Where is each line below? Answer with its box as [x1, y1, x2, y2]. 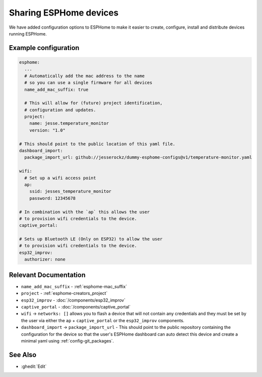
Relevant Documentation [9, 271, 86, 279]
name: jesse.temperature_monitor [29, 120, 109, 126]
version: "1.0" [29, 127, 65, 133]
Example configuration [9, 44, 80, 52]
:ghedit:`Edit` [21, 363, 47, 369]
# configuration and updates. [24, 107, 97, 113]
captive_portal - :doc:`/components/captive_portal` [21, 304, 131, 309]
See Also [9, 350, 36, 359]
